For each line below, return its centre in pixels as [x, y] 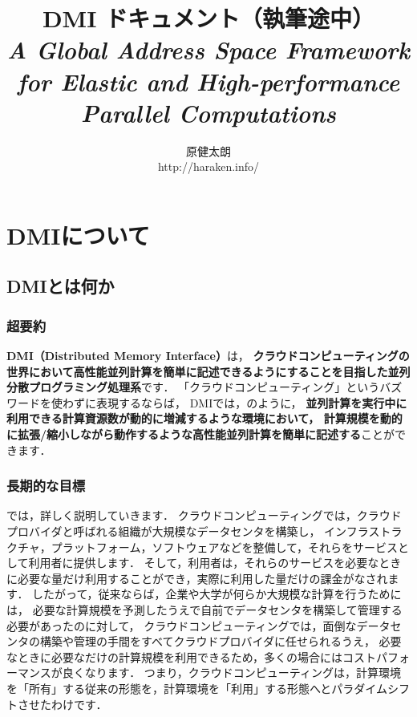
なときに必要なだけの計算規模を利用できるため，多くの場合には [175, 656]
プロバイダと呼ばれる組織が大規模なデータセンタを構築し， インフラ [188, 531]
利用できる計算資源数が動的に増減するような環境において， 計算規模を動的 [204, 418]
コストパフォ [377, 656]
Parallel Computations [208, 112]
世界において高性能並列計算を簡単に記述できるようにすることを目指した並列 [208, 371]
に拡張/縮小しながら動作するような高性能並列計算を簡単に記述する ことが [201, 434]
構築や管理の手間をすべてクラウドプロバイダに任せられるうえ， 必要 [221, 641]
